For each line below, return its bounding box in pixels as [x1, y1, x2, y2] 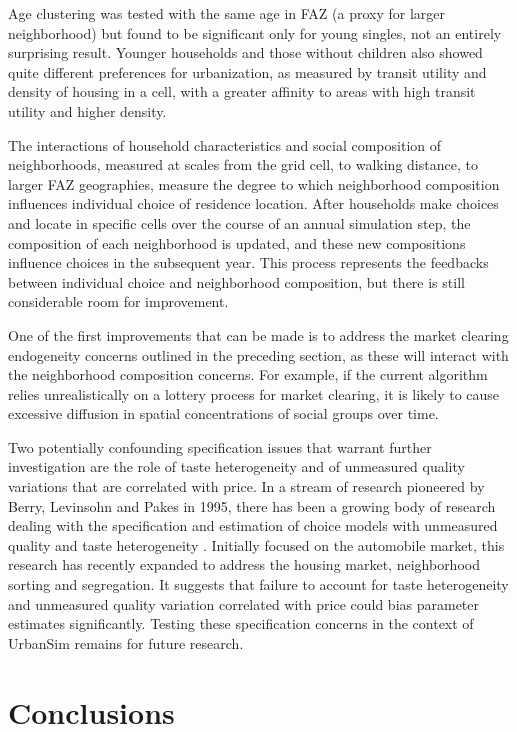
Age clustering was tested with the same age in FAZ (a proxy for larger [8, 3, 445, 23]
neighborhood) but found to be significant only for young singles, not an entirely [8, 22, 502, 43]
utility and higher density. [8, 100, 167, 121]
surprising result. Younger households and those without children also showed [8, 42, 483, 63]
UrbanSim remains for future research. [8, 632, 244, 653]
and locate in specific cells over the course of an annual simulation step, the [8, 212, 471, 233]
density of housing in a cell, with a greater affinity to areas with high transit [8, 81, 476, 102]
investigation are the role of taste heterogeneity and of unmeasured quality [8, 456, 465, 477]
